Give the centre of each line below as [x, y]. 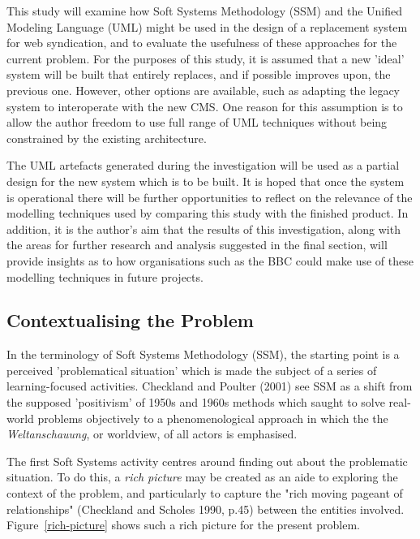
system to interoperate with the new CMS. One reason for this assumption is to [205, 106]
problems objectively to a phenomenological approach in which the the [213, 418]
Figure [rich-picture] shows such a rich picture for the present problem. [184, 525]
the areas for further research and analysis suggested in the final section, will [197, 245]
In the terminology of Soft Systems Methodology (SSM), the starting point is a [203, 354]
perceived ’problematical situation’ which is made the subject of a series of [192, 370]
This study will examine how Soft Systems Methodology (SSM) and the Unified [205, 11]
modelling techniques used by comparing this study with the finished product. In [208, 213]
